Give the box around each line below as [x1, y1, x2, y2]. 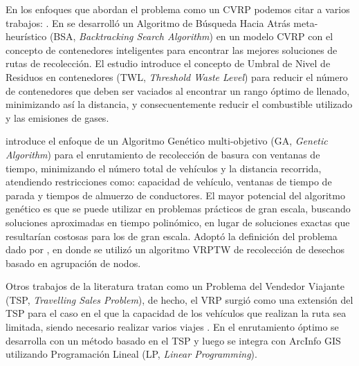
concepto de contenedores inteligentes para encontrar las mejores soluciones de [6, 42, 338, 57]
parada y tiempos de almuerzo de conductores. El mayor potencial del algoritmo [6, 187, 345, 202]
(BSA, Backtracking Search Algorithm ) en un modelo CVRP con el [49, 29, 333, 44]
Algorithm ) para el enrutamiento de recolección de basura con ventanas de [6, 147, 320, 161]
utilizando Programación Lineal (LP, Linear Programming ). [6, 347, 257, 361]
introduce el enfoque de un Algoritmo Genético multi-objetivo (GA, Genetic [6, 134, 328, 148]
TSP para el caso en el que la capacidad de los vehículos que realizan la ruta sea [6, 306, 347, 320]
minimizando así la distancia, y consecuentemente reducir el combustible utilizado [6, 97, 353, 111]
